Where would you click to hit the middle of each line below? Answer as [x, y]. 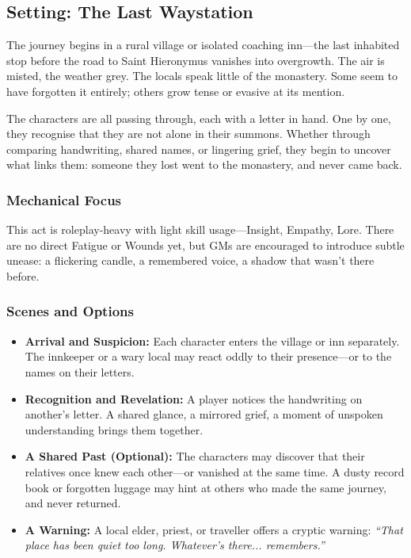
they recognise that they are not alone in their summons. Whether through [188, 134]
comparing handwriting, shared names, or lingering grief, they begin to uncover [199, 149]
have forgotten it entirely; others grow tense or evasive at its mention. [176, 91]
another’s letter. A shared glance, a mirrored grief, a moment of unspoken [204, 414]
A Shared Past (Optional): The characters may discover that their [195, 456]
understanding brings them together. [114, 429]
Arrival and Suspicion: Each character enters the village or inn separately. [212, 340]
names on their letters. [80, 371]
